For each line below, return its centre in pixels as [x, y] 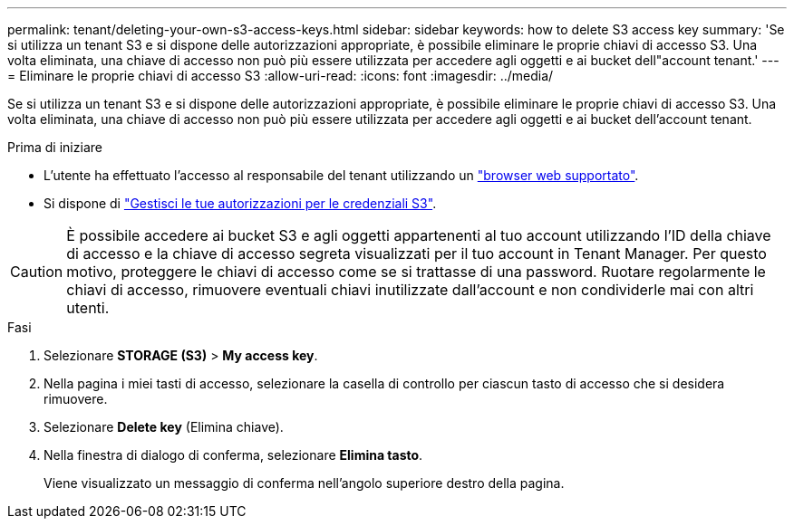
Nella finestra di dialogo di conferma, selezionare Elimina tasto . [233, 455]
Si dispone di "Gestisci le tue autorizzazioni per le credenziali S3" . [240, 203]
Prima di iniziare [55, 147]
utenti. [88, 308]
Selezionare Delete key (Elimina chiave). [164, 427]
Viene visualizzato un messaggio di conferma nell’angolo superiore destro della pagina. [304, 483]
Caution [37, 272]
